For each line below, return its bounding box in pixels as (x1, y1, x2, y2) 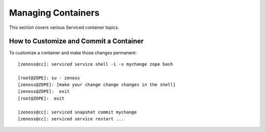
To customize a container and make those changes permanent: (9, 50, 137, 56)
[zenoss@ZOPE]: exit (18, 88, 70, 94)
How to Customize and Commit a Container (9, 37, 144, 45)
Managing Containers (9, 7, 100, 18)
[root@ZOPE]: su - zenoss (18, 75, 80, 81)
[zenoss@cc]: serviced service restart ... (18, 116, 124, 122)
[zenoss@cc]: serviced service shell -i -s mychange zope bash (18, 61, 173, 67)
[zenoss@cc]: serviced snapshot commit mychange (18, 109, 137, 115)
